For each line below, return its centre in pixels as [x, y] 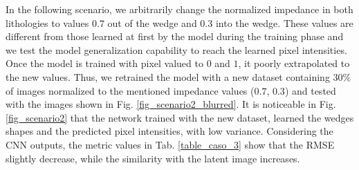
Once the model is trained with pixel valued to [104, 63]
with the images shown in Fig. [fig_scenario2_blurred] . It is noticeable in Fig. [171, 104]
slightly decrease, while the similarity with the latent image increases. [153, 158]
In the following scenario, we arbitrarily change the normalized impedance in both [179, 9]
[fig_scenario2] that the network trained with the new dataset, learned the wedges [180, 117]
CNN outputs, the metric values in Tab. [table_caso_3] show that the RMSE [170, 144]
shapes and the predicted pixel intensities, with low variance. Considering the [169, 131]
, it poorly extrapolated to [294, 63]
